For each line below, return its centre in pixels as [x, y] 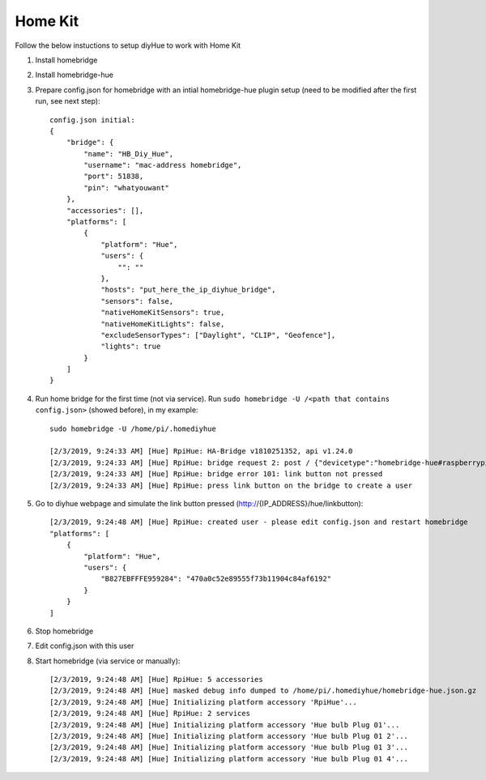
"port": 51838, [114, 177]
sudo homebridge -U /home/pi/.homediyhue [133, 428]
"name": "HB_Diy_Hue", [129, 153]
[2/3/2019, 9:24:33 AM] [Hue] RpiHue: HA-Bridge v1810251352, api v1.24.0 [201, 451]
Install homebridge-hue [74, 75]
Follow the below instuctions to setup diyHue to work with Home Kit [128, 45]
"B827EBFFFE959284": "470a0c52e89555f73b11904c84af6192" [216, 579]
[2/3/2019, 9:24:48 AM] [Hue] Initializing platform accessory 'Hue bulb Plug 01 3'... [229, 748]
